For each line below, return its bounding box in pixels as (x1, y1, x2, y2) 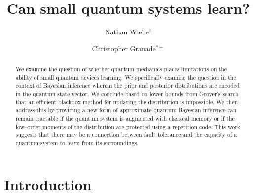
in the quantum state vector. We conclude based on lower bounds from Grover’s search (15, 90, 239, 98)
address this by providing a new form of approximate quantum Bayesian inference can (15, 106, 237, 114)
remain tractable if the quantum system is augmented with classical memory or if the (15, 114, 235, 123)
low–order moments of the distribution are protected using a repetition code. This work (15, 122, 241, 130)
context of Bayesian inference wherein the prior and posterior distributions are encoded (15, 81, 240, 90)
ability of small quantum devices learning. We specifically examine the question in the (15, 73, 236, 81)
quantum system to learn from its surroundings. (15, 139, 139, 147)
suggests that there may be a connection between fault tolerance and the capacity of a (15, 130, 237, 139)
